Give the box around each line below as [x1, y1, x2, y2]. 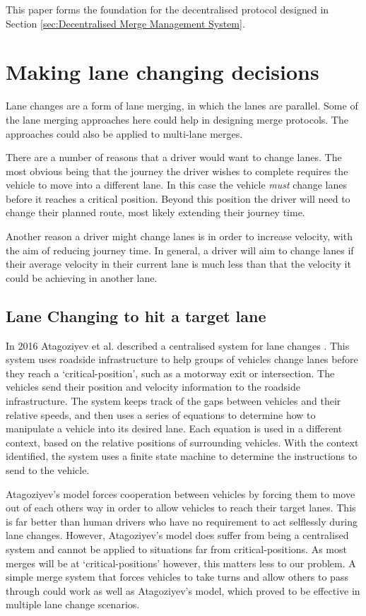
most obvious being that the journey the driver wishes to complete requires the [6, 163, 348, 178]
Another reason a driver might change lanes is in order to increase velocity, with [6, 229, 353, 244]
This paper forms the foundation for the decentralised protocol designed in [6, 2, 329, 16]
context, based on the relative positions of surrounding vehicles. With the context [6, 434, 359, 449]
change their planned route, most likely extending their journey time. [6, 205, 305, 220]
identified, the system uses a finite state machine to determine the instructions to [6, 449, 358, 463]
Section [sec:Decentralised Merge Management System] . [6, 16, 245, 30]
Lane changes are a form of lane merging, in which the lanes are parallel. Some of [6, 98, 358, 113]
